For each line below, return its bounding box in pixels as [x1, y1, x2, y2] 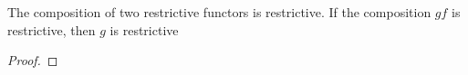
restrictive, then [7, 20, 96, 39]
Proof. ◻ [7, 51, 58, 70]
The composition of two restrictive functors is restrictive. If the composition [7, 3, 432, 21]
